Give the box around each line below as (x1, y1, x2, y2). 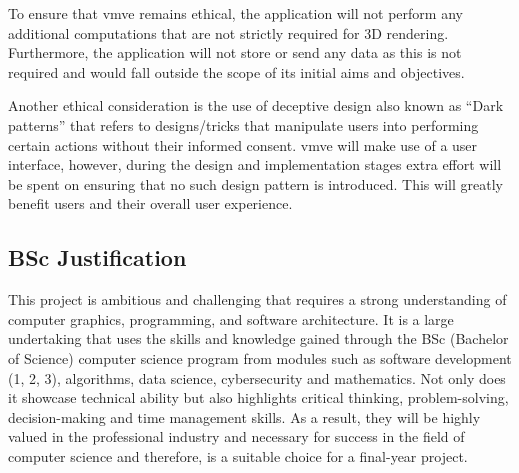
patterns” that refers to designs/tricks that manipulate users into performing (8, 114, 479, 135)
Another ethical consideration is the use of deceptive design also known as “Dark (8, 95, 504, 116)
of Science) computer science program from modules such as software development (8, 347, 512, 368)
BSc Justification (8, 242, 187, 273)
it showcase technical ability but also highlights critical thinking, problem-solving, (8, 387, 509, 408)
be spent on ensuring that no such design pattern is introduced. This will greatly (8, 173, 503, 194)
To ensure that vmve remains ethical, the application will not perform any (8, 3, 463, 23)
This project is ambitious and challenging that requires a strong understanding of (8, 289, 507, 310)
